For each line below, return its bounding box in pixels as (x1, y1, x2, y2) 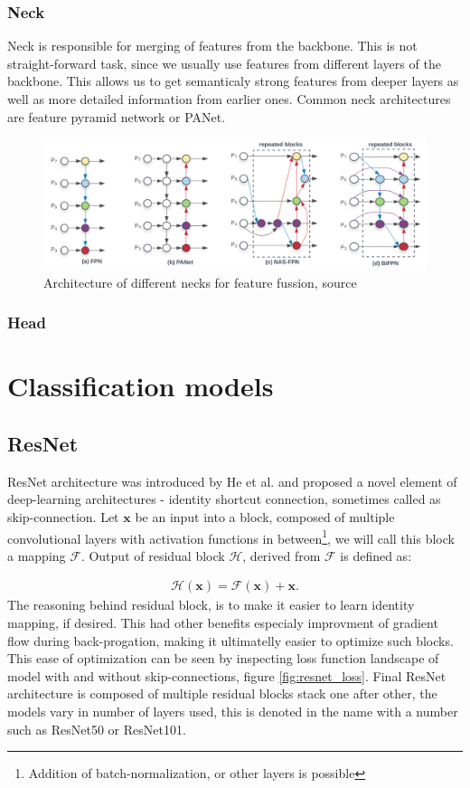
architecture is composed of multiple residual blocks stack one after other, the (7, 684, 437, 703)
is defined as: (340, 546, 412, 565)
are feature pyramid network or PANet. (7, 107, 226, 126)
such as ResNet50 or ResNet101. (7, 719, 186, 738)
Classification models (7, 367, 274, 404)
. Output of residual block (80, 546, 225, 565)
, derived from (242, 546, 321, 565)
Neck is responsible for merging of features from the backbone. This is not (7, 36, 418, 55)
